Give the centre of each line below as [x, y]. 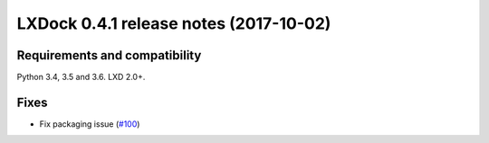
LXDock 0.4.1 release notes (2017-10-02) [174, 23]
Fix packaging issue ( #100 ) [90, 124]
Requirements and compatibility [109, 55]
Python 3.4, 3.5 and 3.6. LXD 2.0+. [81, 77]
